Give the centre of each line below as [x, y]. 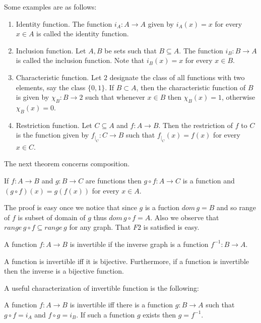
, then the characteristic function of [191, 87]
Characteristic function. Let [59, 77]
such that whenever [115, 97]
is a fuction [162, 207]
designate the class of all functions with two [177, 77]
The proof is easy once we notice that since [71, 207]
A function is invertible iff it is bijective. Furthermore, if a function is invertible [126, 261]
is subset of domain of [52, 217]
